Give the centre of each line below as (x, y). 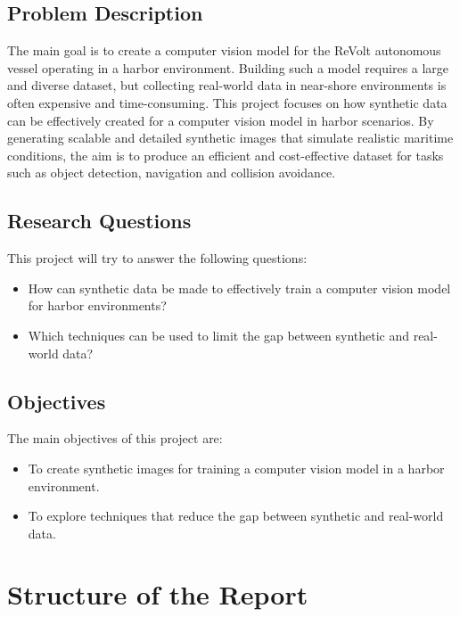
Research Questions (99, 221)
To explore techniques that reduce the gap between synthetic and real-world (236, 516)
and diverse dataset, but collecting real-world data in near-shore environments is (227, 85)
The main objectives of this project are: (115, 438)
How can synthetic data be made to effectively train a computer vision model (239, 288)
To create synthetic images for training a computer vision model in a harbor (236, 468)
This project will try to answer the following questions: (157, 258)
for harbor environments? (97, 305)
